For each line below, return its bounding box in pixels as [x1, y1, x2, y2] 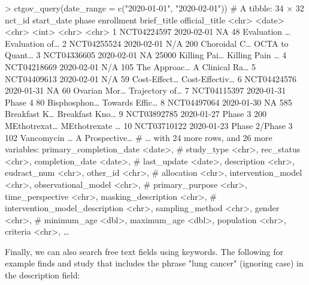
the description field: [5, 269, 80, 281]
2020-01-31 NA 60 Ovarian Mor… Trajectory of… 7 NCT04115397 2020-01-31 [5, 84, 286, 97]
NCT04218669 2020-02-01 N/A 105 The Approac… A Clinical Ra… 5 [5, 60, 256, 73]
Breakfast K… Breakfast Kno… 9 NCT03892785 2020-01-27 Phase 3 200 [5, 107, 266, 120]
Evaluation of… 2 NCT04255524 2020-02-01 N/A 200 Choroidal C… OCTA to [5, 37, 289, 49]
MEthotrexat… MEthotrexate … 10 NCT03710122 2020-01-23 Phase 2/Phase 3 [5, 119, 293, 131]
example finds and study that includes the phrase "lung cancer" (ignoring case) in [5, 257, 304, 269]
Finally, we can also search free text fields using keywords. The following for [5, 245, 284, 257]
